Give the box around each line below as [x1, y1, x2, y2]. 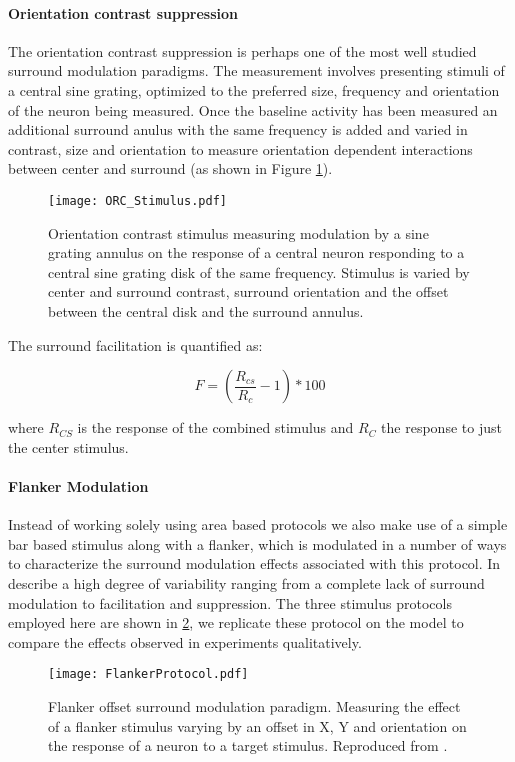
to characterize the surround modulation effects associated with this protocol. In [8, 553, 501, 574]
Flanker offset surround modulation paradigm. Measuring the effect [48, 695, 461, 716]
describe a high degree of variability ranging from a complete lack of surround [8, 572, 485, 593]
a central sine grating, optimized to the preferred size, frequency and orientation [8, 79, 500, 100]
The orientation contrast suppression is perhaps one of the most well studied [8, 40, 477, 61]
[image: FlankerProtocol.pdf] [48, 667, 249, 682]
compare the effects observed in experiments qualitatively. [8, 631, 362, 652]
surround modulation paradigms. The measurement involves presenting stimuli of [8, 60, 505, 81]
